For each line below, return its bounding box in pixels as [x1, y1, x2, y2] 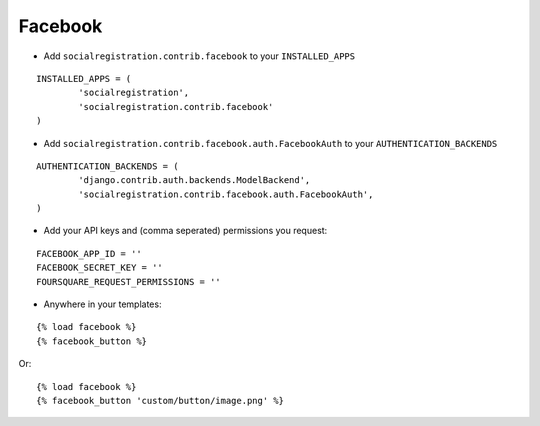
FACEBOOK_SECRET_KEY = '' [36, 262, 164, 274]
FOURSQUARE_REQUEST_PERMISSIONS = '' [36, 276, 222, 287]
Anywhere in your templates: [43, 298, 162, 310]
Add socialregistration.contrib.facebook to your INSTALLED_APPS [43, 50, 355, 62]
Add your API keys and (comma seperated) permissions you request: [43, 225, 328, 237]
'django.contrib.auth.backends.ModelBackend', [78, 175, 311, 186]
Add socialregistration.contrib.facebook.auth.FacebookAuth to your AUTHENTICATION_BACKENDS [43, 137, 498, 149]
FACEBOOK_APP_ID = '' [36, 248, 142, 259]
